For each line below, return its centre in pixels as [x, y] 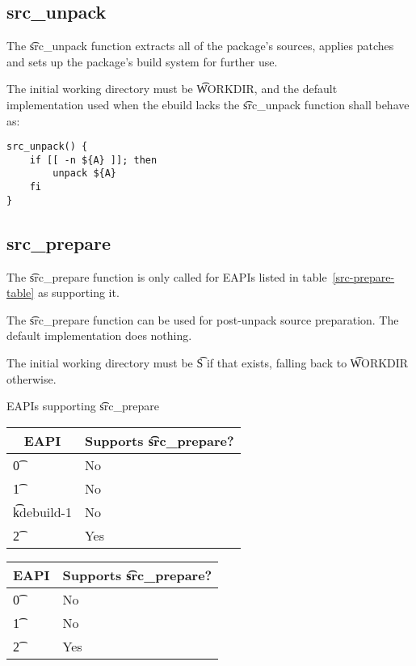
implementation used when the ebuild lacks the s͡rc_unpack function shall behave [208, 104]
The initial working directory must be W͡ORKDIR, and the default [172, 89]
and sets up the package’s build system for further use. [142, 61]
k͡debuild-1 [42, 511]
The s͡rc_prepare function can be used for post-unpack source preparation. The [203, 319]
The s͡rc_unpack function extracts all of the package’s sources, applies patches [200, 46]
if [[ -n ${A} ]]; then [93, 160]
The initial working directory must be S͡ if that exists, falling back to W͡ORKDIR [208, 363]
